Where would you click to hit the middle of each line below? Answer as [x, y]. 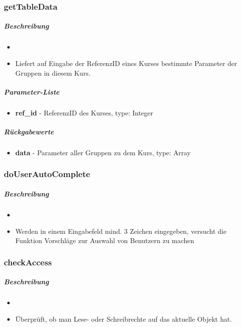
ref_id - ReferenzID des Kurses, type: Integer [84, 112]
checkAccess [28, 262]
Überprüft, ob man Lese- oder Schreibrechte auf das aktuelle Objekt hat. [124, 319]
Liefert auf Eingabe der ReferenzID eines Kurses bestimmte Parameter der [126, 63]
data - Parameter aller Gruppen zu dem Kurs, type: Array [103, 152]
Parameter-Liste [32, 91]
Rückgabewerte [29, 131]
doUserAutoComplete [47, 174]
